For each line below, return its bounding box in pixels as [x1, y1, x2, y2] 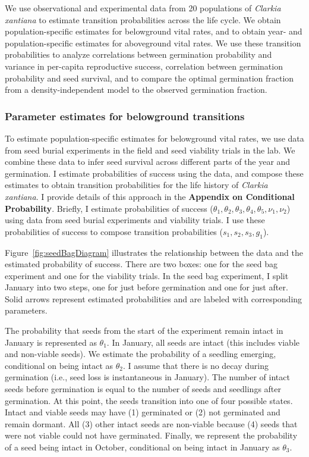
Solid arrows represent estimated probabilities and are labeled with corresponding [5, 292, 302, 305]
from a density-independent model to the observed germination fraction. [5, 83, 267, 96]
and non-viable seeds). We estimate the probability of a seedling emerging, [5, 348, 276, 360]
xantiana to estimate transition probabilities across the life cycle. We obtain [5, 13, 281, 26]
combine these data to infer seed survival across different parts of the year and [5, 155, 291, 168]
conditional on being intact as [5, 359, 113, 371]
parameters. [5, 304, 48, 317]
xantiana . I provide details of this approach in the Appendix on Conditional [5, 190, 295, 202]
